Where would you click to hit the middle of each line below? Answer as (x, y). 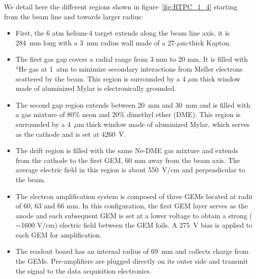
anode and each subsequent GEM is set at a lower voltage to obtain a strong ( (134, 215)
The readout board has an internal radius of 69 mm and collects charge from (132, 251)
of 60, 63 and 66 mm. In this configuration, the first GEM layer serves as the (132, 206)
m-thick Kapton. (206, 42)
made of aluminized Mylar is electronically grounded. (96, 88)
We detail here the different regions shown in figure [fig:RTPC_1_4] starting (121, 6)
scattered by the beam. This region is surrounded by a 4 (101, 78)
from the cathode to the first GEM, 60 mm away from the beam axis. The (128, 160)
